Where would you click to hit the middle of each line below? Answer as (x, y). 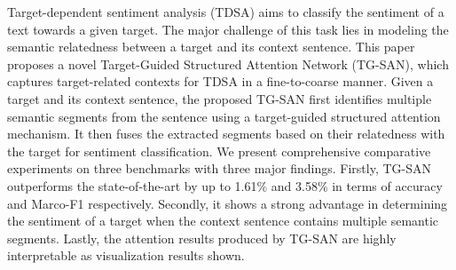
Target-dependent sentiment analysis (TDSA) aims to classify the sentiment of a (226, 12)
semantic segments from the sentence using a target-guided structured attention (224, 116)
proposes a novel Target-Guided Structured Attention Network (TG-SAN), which (228, 64)
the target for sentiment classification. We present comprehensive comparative (219, 151)
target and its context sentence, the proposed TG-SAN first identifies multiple (220, 98)
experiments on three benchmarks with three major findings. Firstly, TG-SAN (220, 168)
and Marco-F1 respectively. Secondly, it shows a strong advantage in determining (228, 203)
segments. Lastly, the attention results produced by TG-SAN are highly (202, 238)
